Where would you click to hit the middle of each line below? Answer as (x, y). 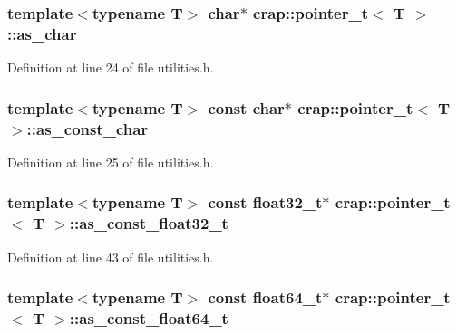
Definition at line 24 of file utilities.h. (111, 67)
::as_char (42, 33)
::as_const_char (88, 128)
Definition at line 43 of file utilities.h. (111, 257)
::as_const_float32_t (149, 223)
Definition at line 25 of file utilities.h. (111, 162)
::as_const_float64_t (149, 318)
